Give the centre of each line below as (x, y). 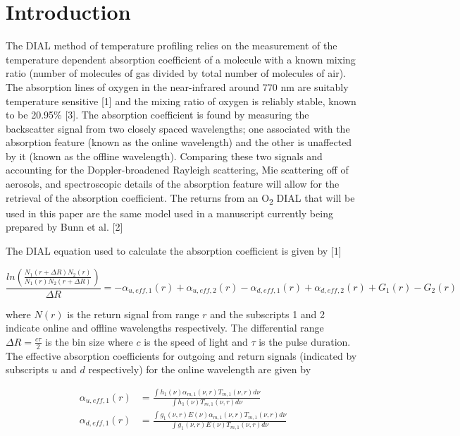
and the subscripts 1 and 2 (268, 314)
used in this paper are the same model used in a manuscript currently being (169, 213)
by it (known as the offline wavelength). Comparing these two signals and (164, 156)
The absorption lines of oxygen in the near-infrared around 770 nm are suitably (177, 86)
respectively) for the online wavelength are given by (200, 369)
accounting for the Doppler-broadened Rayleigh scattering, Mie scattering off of (177, 170)
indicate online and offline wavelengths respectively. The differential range (165, 328)
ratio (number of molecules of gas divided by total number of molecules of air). (176, 73)
